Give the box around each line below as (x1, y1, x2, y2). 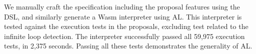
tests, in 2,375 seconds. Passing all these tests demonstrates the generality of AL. (4, 40, 252, 51)
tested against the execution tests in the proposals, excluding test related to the (4, 21, 248, 31)
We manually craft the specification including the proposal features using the (4, 1, 240, 11)
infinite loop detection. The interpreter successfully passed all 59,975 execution (4, 30, 245, 41)
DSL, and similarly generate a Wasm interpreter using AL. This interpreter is (4, 11, 242, 21)
